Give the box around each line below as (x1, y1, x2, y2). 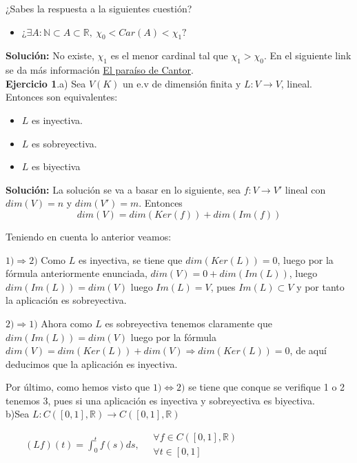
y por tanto (296, 279, 345, 294)
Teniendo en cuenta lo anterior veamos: (6, 229, 172, 243)
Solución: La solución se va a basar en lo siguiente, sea (6, 182, 241, 196)
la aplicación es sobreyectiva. (6, 293, 127, 307)
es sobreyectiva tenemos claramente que (105, 316, 273, 330)
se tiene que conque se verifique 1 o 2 (188, 380, 345, 394)
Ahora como (41, 316, 92, 330)
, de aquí (289, 343, 327, 358)
